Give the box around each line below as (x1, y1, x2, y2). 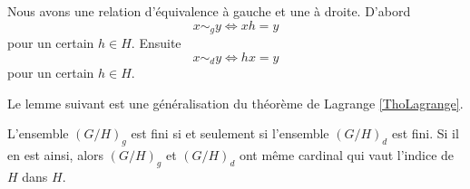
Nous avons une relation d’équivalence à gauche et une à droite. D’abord (7, 2, 411, 20)
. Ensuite (131, 33, 181, 52)
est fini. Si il (391, 124, 459, 143)
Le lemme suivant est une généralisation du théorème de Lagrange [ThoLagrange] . (7, 93, 464, 112)
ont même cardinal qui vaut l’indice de (239, 146, 455, 165)
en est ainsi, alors (7, 146, 104, 165)
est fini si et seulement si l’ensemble (131, 124, 329, 143)
